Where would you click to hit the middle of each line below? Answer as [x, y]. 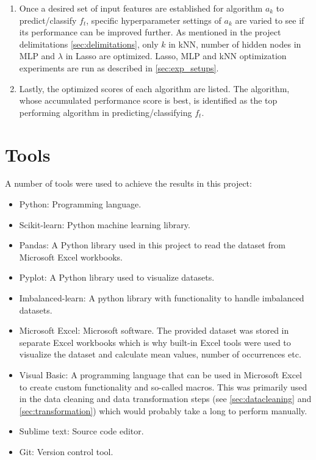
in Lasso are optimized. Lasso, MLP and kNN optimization [176, 56]
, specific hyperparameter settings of [154, 20]
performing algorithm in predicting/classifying [106, 112]
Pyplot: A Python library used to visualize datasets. [117, 277]
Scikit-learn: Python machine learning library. [105, 224]
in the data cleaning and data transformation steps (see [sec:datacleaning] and [165, 399]
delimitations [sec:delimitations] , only [89, 44]
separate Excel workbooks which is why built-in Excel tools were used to [155, 342]
